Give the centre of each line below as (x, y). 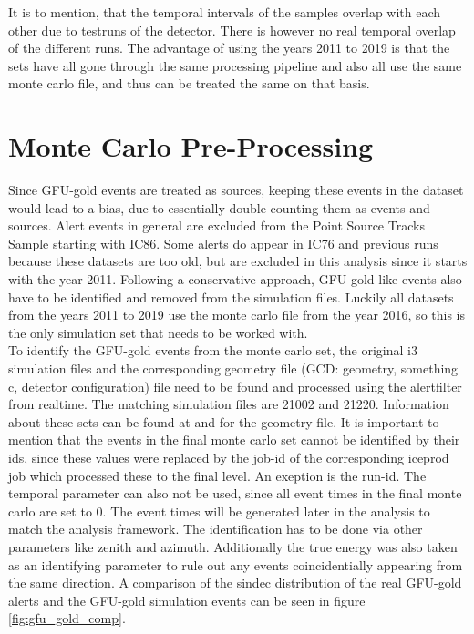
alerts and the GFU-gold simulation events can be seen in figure (187, 600)
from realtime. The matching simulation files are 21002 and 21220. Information (229, 404)
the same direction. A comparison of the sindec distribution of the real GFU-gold (235, 583)
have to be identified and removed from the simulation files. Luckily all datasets (231, 297)
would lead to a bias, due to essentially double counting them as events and (219, 207)
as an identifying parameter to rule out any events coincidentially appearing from (236, 564)
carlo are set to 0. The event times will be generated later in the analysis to (219, 511)
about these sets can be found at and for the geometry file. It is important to (224, 421)
